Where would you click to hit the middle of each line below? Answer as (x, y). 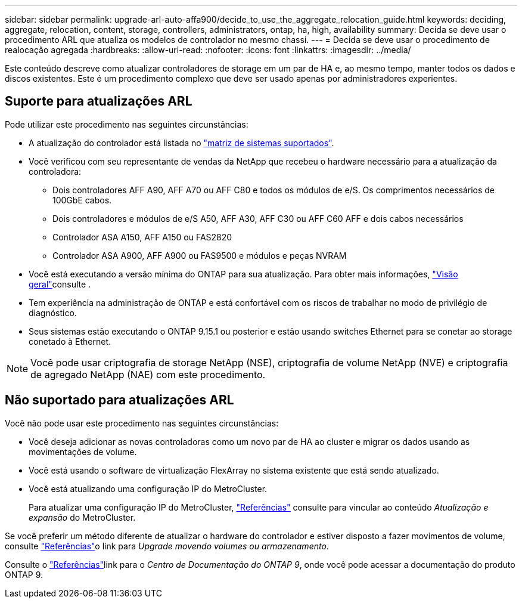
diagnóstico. (53, 313)
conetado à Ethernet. (70, 341)
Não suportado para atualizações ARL (119, 400)
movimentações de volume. (83, 452)
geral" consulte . (60, 284)
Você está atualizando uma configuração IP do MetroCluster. (148, 488)
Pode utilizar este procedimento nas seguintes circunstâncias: (127, 124)
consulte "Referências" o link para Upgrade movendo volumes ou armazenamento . (167, 546)
